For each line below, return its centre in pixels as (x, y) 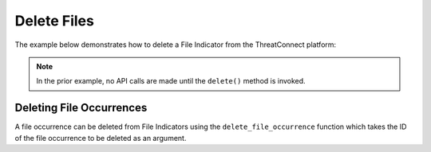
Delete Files (55, 21)
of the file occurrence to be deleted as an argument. (101, 138)
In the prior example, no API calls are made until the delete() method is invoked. (171, 81)
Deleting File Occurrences (81, 108)
